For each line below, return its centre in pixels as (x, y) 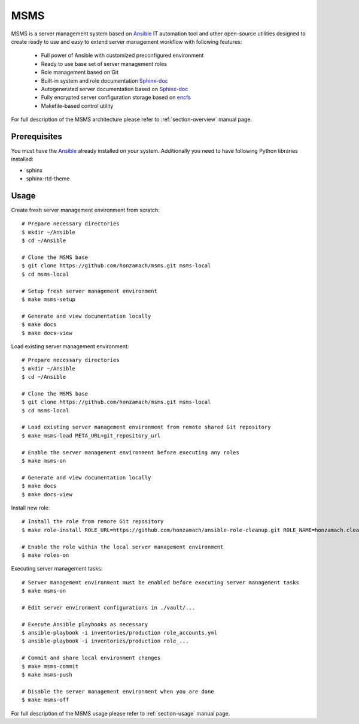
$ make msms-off (45, 700)
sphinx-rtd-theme (48, 179)
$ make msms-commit (50, 666)
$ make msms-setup (49, 299)
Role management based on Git (80, 73)
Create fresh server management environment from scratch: (85, 210)
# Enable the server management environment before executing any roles (130, 452)
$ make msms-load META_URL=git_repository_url (91, 435)
